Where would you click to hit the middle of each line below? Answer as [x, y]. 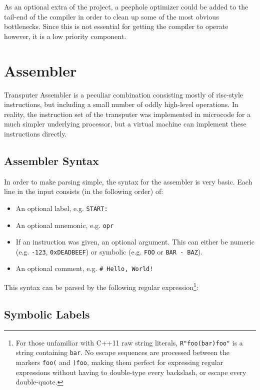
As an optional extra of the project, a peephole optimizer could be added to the [126, 6]
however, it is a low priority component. [65, 36]
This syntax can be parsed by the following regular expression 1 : [101, 286]
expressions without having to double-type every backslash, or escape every [131, 372]
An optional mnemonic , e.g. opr [65, 225]
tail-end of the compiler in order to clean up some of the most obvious [111, 16]
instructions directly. [35, 133]
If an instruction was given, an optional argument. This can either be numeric [135, 242]
